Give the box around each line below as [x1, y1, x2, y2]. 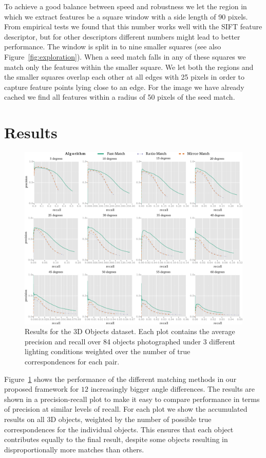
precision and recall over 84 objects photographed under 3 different [25, 336, 235, 346]
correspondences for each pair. [25, 356, 120, 367]
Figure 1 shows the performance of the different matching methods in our [4, 373, 237, 384]
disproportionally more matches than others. [4, 444, 144, 454]
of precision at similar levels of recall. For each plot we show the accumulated [4, 404, 248, 414]
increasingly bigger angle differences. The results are [90, 383, 255, 394]
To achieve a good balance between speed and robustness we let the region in [4, 1, 247, 11]
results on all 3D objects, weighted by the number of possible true [4, 413, 212, 424]
